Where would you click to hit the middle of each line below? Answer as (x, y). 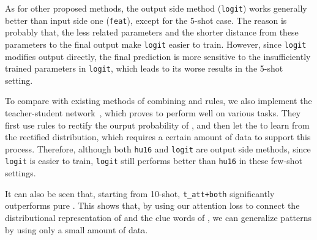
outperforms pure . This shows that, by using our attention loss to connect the (152, 205)
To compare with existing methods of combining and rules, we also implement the (158, 101)
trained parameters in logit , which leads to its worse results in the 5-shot (144, 68)
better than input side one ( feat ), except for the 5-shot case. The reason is (146, 20)
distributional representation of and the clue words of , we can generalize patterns (158, 217)
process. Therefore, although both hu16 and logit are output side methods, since (158, 148)
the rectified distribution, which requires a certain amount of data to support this (158, 137)
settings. (21, 173)
